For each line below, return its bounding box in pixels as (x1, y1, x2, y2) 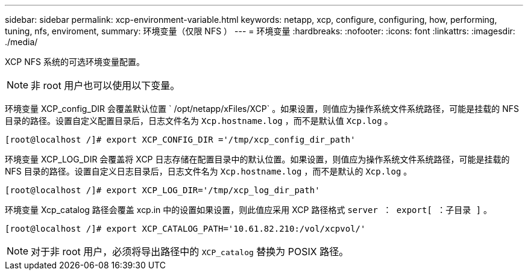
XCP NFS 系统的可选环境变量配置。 (5, 57, 145, 67)
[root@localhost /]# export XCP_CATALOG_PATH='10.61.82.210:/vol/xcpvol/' (5, 224, 366, 233)
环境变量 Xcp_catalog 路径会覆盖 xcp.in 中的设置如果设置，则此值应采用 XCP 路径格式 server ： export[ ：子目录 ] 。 (5, 205, 492, 215)
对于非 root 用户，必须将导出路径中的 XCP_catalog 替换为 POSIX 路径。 (31, 246, 349, 258)
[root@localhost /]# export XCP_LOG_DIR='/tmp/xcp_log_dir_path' (5, 185, 320, 195)
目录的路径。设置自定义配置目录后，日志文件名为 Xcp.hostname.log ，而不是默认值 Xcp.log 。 (5, 116, 393, 126)
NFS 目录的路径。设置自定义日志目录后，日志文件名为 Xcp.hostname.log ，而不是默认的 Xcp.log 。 (5, 166, 412, 176)
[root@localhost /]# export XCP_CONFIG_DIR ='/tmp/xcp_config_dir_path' (5, 135, 356, 144)
